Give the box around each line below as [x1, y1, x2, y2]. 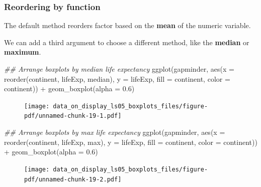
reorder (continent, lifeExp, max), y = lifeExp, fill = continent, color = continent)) [4, 136, 257, 147]
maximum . [4, 47, 41, 57]
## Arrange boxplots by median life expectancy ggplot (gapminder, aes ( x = [4, 64, 234, 74]
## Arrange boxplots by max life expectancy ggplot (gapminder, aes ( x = [4, 127, 225, 137]
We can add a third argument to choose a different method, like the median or [4, 37, 249, 47]
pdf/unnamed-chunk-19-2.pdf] [24, 175, 122, 183]
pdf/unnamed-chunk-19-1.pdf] [24, 112, 122, 120]
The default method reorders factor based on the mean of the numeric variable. [4, 20, 251, 31]
